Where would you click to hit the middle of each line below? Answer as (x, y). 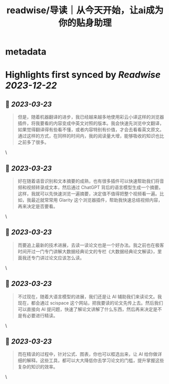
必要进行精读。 (42, 315)
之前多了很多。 (33, 142)
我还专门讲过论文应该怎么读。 (53, 258)
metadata (26, 52)
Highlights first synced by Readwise (83, 75)
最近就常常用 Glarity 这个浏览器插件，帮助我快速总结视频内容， (97, 200)
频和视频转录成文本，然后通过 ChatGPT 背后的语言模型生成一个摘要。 (90, 187)
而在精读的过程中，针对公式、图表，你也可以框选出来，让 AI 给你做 (88, 354)
